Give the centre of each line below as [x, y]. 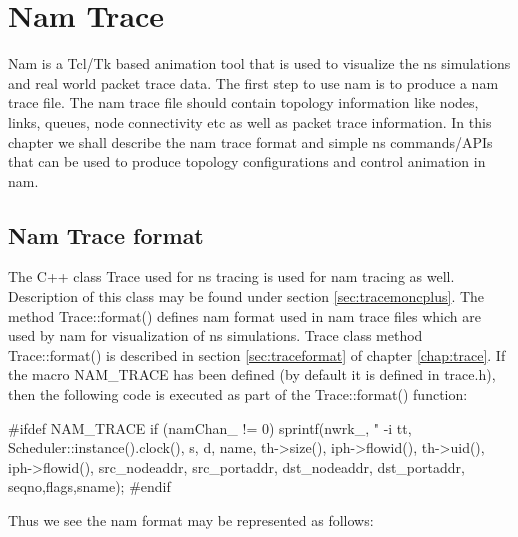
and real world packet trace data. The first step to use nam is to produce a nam [253, 82]
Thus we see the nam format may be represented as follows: [191, 520]
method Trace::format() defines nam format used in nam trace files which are [244, 315]
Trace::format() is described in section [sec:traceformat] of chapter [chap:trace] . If [257, 354]
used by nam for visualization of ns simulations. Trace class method [215, 335]
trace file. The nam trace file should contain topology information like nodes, [243, 102]
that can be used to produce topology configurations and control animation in [247, 161]
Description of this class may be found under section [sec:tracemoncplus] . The [246, 296]
